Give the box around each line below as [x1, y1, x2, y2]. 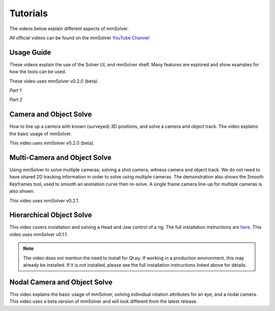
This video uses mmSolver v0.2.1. [9, 197, 80, 203]
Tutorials [9, 8, 48, 19]
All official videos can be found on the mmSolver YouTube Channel [9, 35, 150, 41]
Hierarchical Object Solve [9, 211, 92, 219]
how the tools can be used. [9, 69, 67, 75]
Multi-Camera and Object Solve [9, 153, 112, 162]
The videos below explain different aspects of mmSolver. [9, 25, 129, 32]
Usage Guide [9, 48, 51, 57]
